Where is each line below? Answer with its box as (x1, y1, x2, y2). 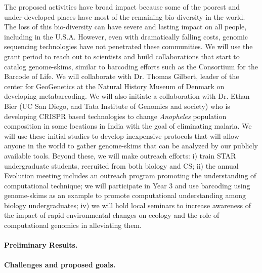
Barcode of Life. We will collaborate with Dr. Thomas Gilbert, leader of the (4, 71, 239, 82)
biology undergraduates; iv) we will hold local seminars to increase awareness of (4, 200, 251, 210)
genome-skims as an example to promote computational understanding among (4, 190, 246, 201)
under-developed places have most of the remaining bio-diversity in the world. (4, 11, 245, 22)
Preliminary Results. (4, 240, 78, 250)
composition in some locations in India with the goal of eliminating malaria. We (4, 121, 252, 131)
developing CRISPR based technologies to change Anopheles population (4, 110, 227, 121)
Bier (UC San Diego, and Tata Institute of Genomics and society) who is (4, 100, 230, 111)
